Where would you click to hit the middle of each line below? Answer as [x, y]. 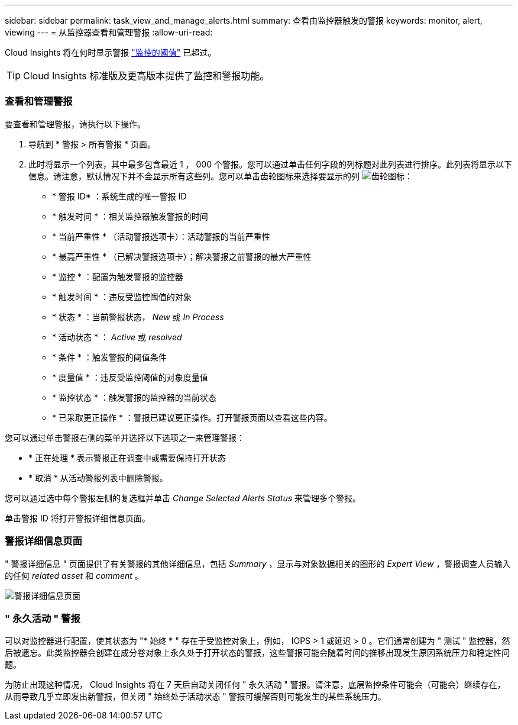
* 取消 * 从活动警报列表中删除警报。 [98, 478]
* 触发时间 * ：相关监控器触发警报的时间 [130, 216]
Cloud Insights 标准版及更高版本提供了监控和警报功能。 [146, 76]
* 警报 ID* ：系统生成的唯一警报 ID [119, 196]
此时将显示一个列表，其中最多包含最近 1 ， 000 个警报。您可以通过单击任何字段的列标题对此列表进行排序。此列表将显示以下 [270, 164]
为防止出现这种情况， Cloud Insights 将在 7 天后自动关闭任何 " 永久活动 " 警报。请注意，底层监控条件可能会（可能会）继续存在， [255, 685]
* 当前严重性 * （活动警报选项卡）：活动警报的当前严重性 [161, 236]
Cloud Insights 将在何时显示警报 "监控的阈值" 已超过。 [111, 52]
